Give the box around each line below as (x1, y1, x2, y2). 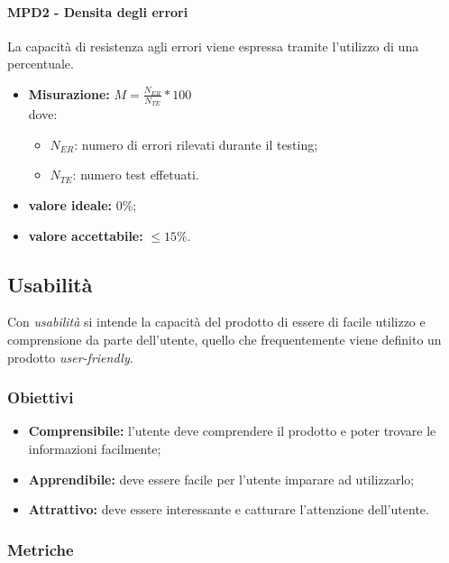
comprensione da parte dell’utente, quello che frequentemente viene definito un (7, 329, 442, 348)
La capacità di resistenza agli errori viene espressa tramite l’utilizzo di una (7, 36, 419, 55)
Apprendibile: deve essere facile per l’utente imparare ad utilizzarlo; (28, 469, 415, 488)
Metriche (7, 538, 74, 560)
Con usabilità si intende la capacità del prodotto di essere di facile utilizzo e (7, 312, 426, 331)
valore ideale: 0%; (28, 196, 137, 214)
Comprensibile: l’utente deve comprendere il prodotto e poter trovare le (28, 421, 436, 440)
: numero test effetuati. (72, 165, 199, 184)
